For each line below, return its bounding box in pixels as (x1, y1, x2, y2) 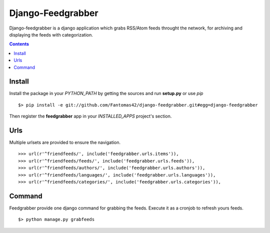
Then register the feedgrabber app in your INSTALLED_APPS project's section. (9, 113, 172, 119)
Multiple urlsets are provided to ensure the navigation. (9, 139, 121, 145)
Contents (9, 41, 29, 47)
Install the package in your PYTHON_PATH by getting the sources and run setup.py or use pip (9, 90, 203, 96)
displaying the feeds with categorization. (9, 31, 93, 37)
